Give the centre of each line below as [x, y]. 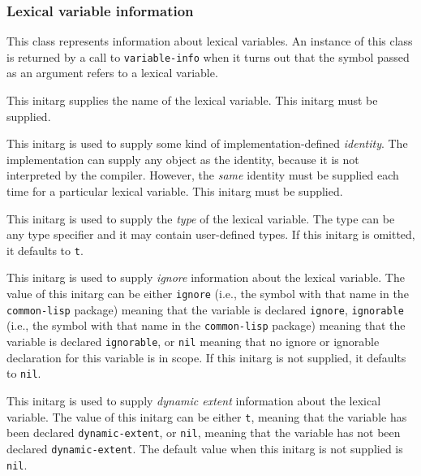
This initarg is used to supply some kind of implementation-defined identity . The [207, 143]
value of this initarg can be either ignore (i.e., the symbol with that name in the [208, 294]
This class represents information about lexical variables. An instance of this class [210, 41]
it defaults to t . [45, 250]
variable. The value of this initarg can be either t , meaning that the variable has [207, 416]
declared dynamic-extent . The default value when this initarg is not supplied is [205, 448]
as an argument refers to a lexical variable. [112, 73]
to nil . [24, 373]
